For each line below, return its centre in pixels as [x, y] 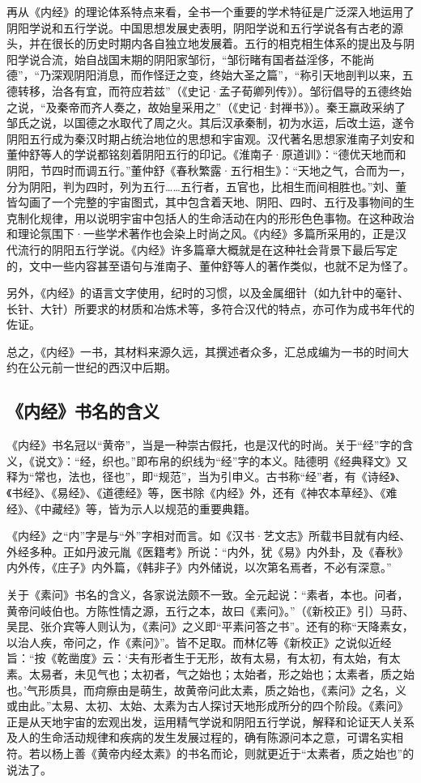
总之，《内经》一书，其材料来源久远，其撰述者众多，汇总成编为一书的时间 [202, 351]
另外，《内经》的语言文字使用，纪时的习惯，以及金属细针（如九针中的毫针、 [208, 293]
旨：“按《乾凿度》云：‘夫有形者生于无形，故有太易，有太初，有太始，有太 [204, 658]
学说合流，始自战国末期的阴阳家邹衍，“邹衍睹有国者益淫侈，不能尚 [196, 59]
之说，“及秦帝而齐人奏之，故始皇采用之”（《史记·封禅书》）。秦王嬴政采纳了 [206, 106]
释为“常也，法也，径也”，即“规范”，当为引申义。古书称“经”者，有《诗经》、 [207, 477]
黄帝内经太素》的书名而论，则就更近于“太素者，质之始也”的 [255, 753]
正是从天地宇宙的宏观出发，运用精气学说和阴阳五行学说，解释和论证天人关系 [210, 721]
